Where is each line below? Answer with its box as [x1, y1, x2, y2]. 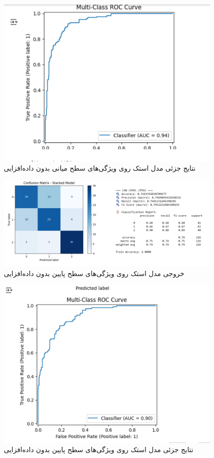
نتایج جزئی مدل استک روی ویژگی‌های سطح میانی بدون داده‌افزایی [4, 163, 196, 173]
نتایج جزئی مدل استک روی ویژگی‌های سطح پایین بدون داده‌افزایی [4, 444, 194, 455]
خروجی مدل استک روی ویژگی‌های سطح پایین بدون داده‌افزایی [4, 268, 184, 278]
